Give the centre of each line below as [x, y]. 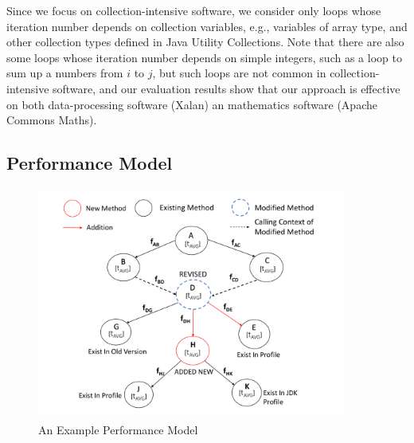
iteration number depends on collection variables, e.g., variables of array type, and [207, 26]
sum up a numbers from [65, 73]
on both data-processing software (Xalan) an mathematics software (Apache [192, 104]
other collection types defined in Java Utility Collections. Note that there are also [205, 42]
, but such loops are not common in [239, 73]
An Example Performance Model [118, 429]
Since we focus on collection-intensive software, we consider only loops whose [194, 10]
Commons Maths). [52, 120]
